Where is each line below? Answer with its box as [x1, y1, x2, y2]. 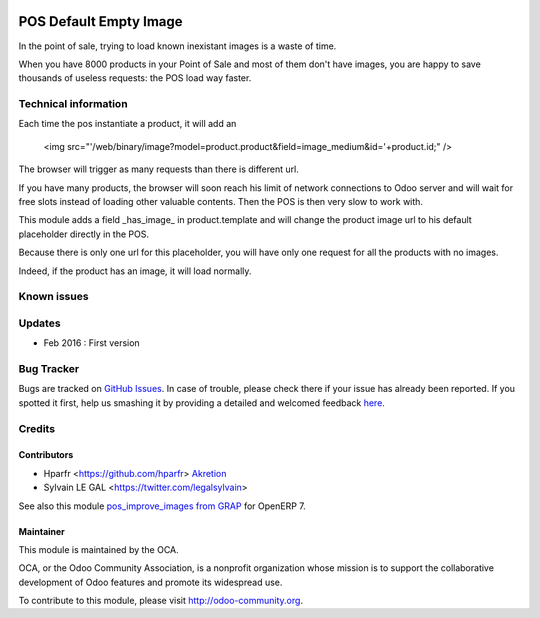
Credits [18, 421, 55, 435]
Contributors [18, 449, 74, 461]
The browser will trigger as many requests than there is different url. [18, 163, 299, 175]
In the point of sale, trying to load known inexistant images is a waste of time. [18, 40, 337, 52]
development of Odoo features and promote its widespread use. [18, 576, 283, 588]
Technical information [18, 97, 129, 111]
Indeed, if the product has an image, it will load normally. [18, 265, 252, 277]
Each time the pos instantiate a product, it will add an [18, 118, 237, 130]
